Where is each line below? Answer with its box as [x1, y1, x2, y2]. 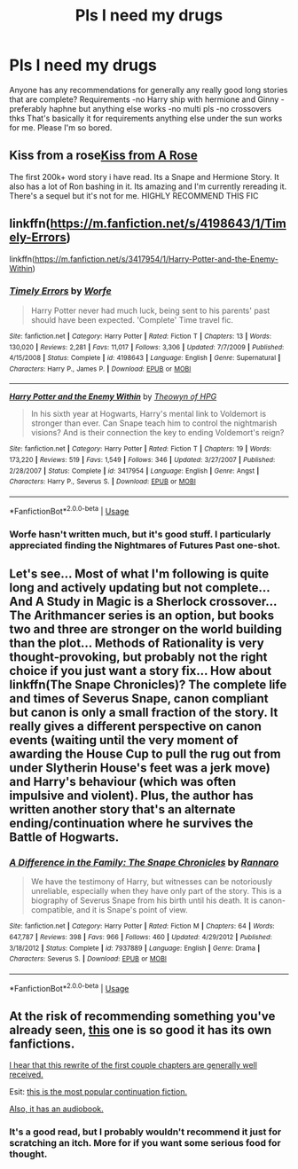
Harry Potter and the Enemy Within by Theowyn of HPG [9, 391, 217, 402]
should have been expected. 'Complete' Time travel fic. [30, 314, 233, 325]
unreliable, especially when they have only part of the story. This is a [30, 886, 282, 897]
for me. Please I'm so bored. [9, 122, 113, 133]
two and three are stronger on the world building [9, 622, 282, 637]
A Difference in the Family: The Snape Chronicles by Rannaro [9, 857, 279, 868]
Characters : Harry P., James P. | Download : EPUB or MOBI [9, 365, 192, 373]
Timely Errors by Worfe [9, 285, 113, 297]
